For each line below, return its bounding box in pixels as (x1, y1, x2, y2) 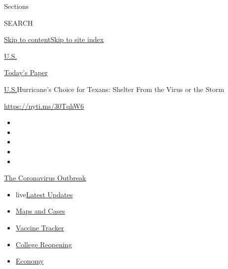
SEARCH (4, 17, 33, 28)
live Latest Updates (15, 189, 73, 199)
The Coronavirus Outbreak (4, 173, 86, 183)
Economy (15, 256, 44, 266)
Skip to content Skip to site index (4, 34, 104, 45)
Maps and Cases (15, 206, 65, 216)
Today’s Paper (4, 67, 48, 78)
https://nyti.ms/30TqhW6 (4, 100, 84, 111)
